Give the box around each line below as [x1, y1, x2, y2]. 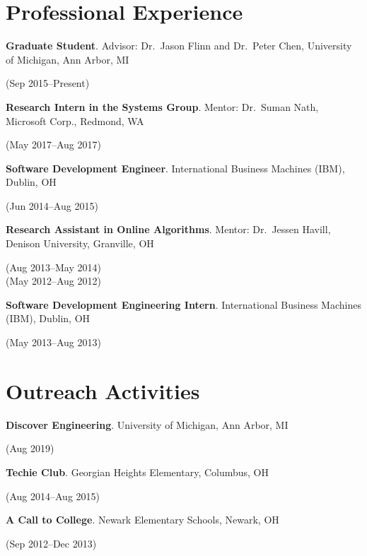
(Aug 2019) [6, 441, 54, 456]
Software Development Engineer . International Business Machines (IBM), [6, 160, 345, 175]
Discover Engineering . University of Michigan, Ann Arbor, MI [6, 417, 289, 432]
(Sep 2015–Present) [6, 76, 90, 90]
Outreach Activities [6, 376, 200, 405]
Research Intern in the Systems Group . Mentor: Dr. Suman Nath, [6, 99, 319, 114]
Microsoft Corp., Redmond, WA [6, 113, 144, 128]
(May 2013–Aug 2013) [6, 335, 101, 350]
